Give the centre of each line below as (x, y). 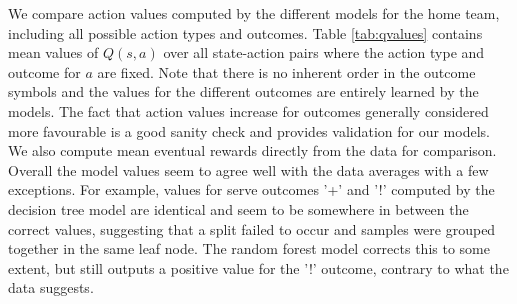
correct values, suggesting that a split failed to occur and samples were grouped (252, 228)
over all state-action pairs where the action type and (324, 52)
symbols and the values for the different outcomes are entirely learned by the (243, 91)
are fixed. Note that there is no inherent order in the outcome (286, 71)
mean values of (53, 52)
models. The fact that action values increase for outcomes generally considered (248, 110)
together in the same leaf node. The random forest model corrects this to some (249, 248)
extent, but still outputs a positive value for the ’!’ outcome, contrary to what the (258, 267)
